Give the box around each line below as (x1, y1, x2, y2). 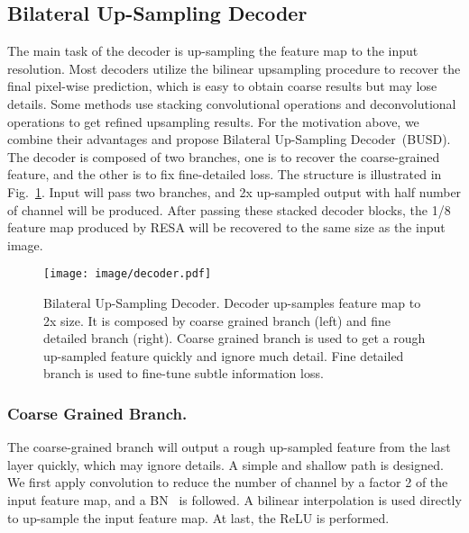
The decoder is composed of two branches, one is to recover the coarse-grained (7, 147, 440, 166)
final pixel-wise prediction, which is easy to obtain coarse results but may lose (7, 77, 437, 95)
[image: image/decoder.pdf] (43, 267, 212, 281)
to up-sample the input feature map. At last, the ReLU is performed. (7, 508, 390, 527)
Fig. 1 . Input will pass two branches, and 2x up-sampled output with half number (7, 182, 462, 201)
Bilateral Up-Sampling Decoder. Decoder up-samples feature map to (43, 293, 421, 312)
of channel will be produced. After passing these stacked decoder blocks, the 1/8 (7, 200, 451, 219)
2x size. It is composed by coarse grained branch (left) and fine (43, 311, 391, 330)
